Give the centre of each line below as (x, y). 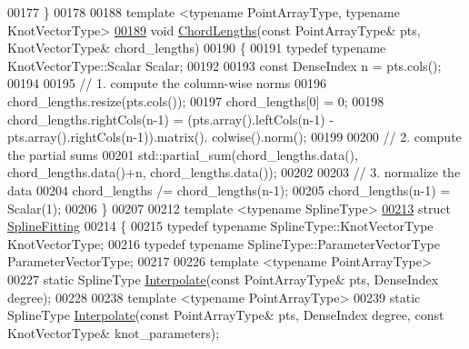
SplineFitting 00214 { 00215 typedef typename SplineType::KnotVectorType (220, 226)
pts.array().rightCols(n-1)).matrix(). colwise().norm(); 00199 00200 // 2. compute (234, 137)
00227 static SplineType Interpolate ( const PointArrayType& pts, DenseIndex (223, 279)
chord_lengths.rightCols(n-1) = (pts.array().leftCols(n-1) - (171, 119)
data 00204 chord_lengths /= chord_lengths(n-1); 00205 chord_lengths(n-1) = (229, 189)
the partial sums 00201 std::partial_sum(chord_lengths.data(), (183, 154)
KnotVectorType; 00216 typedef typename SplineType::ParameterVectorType (224, 243)
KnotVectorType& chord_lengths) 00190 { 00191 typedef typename (197, 48)
